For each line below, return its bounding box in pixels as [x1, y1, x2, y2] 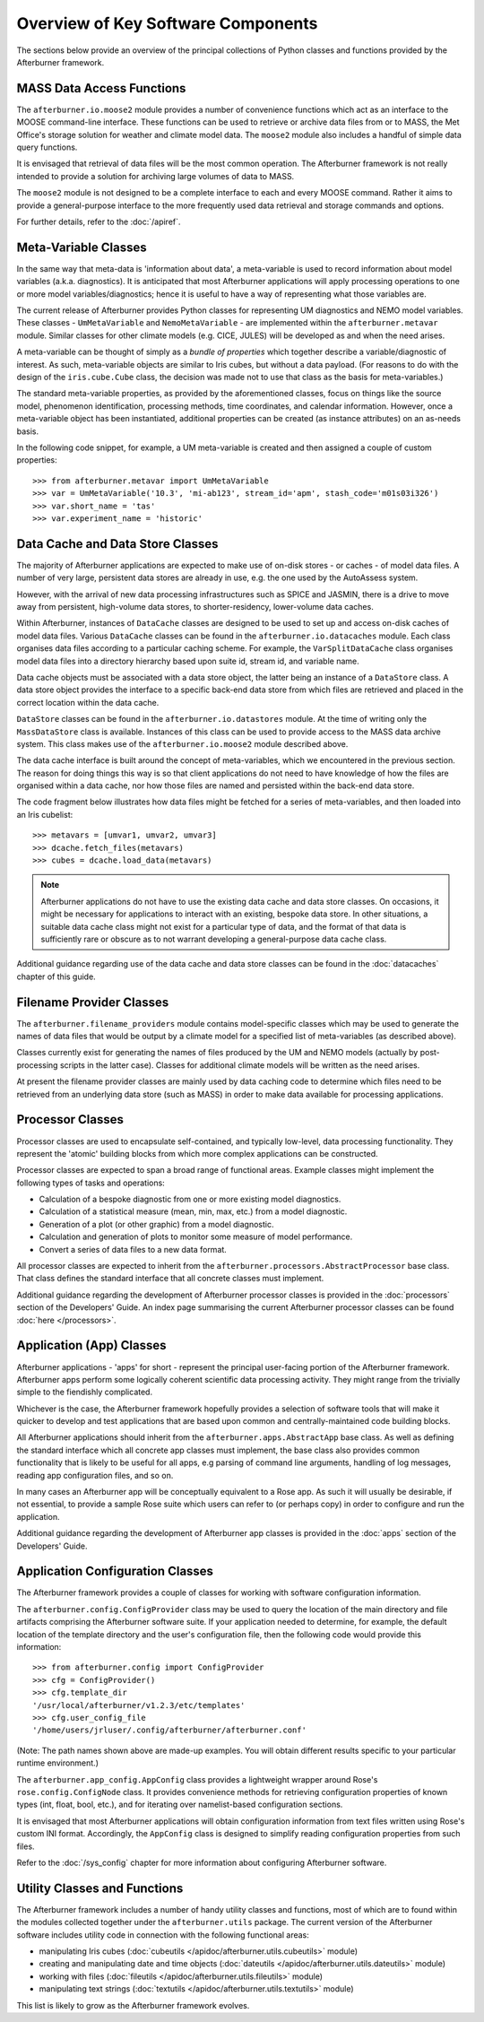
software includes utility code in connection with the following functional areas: [16, 1929, 309, 1940]
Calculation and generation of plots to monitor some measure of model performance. [39, 1231, 353, 1242]
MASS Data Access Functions [16, 81, 186, 96]
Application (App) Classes [16, 1338, 167, 1353]
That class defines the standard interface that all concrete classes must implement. [16, 1273, 324, 1284]
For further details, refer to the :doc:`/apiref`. [16, 216, 181, 227]
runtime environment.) [16, 1757, 99, 1768]
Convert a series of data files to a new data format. [39, 1244, 228, 1254]
